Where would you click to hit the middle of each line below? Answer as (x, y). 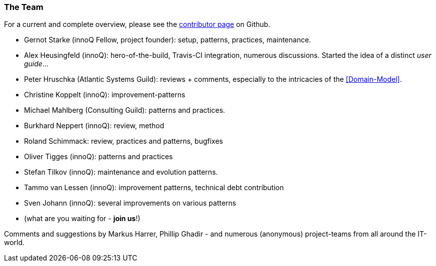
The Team (24, 7)
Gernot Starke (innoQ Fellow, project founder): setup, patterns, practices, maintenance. (167, 40)
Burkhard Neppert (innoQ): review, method (94, 126)
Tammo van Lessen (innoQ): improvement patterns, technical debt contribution (154, 188)
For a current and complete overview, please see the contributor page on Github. (137, 24)
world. (14, 243)
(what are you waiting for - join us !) (82, 219)
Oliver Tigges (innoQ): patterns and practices (98, 157)
